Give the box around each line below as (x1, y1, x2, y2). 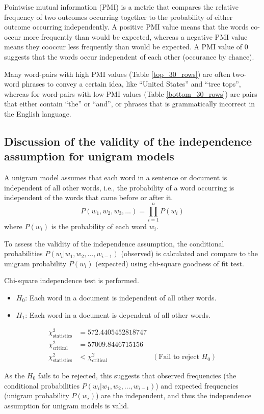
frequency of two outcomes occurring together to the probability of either (4, 11, 233, 22)
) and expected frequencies (155, 380, 239, 391)
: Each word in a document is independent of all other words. (25, 292, 217, 302)
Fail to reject (159, 353, 199, 361)
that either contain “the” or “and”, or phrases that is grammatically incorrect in (4, 98, 255, 109)
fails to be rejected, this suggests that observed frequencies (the (38, 370, 236, 380)
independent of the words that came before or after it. (4, 192, 173, 203)
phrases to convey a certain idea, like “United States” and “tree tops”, (21, 78, 241, 89)
